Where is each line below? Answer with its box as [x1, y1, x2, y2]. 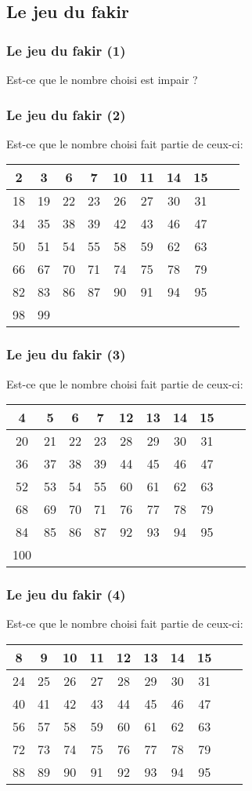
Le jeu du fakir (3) [6, 344, 126, 364]
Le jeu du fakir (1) [6, 40, 126, 60]
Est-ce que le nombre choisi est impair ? [6, 71, 198, 87]
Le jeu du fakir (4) [6, 585, 126, 604]
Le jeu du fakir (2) [6, 104, 126, 124]
